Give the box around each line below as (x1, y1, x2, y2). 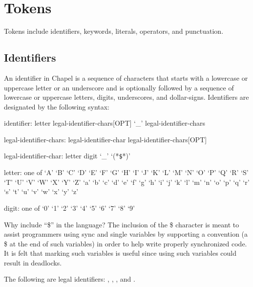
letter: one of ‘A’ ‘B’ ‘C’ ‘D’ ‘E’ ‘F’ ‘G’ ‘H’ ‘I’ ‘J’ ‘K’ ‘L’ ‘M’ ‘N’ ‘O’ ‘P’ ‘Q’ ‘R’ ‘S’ (4, 167, 249, 177)
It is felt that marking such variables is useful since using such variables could (4, 248, 237, 258)
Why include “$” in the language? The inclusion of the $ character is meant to (4, 219, 239, 229)
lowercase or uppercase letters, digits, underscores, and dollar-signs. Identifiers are (4, 92, 249, 102)
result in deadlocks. (4, 257, 62, 267)
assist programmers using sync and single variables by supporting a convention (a (4, 229, 248, 239)
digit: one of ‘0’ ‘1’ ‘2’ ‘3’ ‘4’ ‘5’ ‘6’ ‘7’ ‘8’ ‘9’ (4, 202, 135, 213)
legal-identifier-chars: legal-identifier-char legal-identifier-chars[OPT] (4, 134, 207, 144)
